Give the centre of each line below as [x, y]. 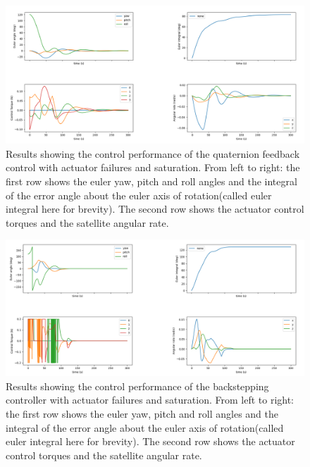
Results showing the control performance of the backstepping [137, 386]
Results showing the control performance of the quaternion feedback [153, 153]
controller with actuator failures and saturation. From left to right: [150, 400]
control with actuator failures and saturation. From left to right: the [153, 167]
